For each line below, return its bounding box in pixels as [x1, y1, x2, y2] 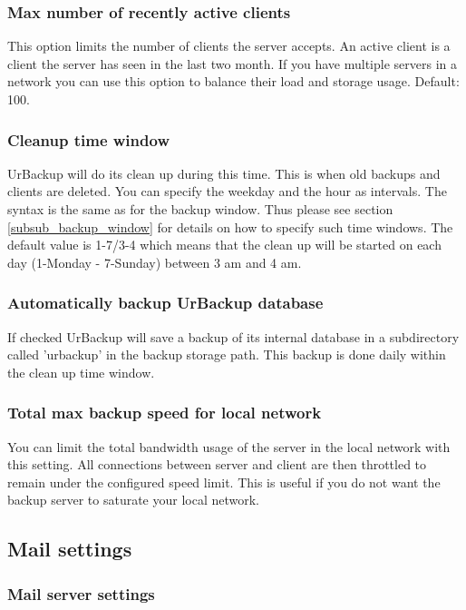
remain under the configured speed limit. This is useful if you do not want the [7, 472, 441, 491]
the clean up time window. [7, 362, 155, 381]
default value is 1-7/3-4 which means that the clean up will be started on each [7, 235, 442, 254]
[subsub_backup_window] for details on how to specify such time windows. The [7, 217, 453, 236]
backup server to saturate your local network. [7, 490, 260, 509]
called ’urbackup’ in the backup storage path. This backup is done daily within [7, 345, 446, 364]
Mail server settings [7, 582, 155, 605]
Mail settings [7, 535, 132, 563]
